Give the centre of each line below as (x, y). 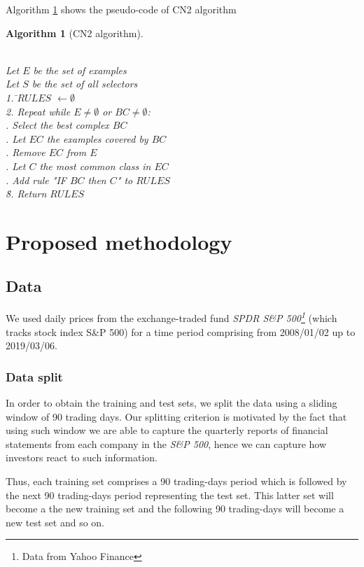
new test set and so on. (55, 522)
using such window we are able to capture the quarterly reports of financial (167, 430)
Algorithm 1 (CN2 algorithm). (75, 33)
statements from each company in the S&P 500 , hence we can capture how (166, 443)
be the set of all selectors (85, 84)
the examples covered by (97, 138)
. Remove (26, 152)
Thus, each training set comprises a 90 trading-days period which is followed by (176, 481)
